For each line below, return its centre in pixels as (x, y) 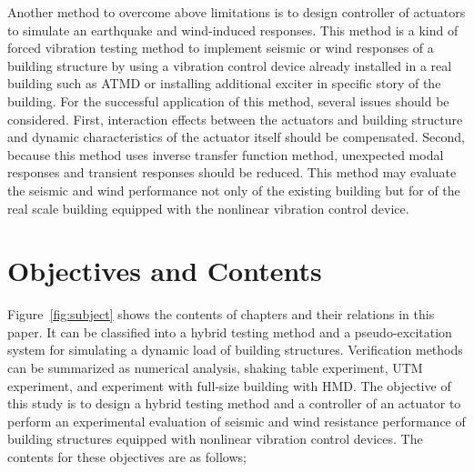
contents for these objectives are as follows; (127, 457)
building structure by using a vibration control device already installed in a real (230, 65)
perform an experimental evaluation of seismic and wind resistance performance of (237, 421)
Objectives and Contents (165, 271)
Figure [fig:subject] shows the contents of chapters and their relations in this (221, 314)
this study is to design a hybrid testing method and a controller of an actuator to (234, 403)
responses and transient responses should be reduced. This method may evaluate (232, 172)
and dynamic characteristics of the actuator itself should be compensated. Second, (236, 137)
